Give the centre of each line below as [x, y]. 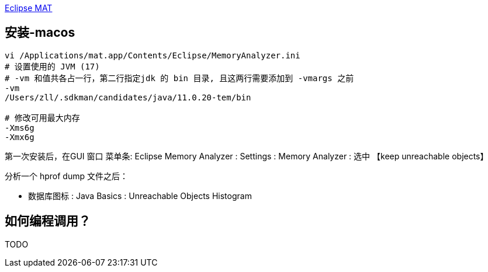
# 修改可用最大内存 [42, 118]
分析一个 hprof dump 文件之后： [66, 176]
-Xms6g [20, 128]
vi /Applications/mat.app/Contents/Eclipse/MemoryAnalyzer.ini [153, 55]
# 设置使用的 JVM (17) [52, 66]
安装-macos [40, 33]
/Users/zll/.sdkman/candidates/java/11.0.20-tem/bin [128, 97]
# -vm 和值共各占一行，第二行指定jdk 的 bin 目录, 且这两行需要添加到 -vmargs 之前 [179, 78]
